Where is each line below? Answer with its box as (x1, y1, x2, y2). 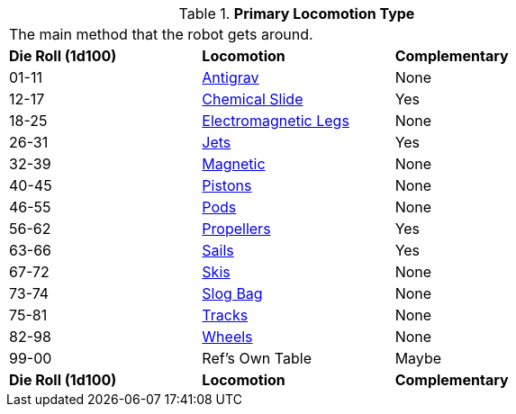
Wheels (202, 328, 253, 346)
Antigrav (202, 68, 259, 86)
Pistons (202, 176, 252, 194)
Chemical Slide (202, 90, 303, 108)
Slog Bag (202, 284, 263, 302)
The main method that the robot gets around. (9, 25, 313, 43)
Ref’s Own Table (202, 349, 312, 367)
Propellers (202, 220, 271, 238)
